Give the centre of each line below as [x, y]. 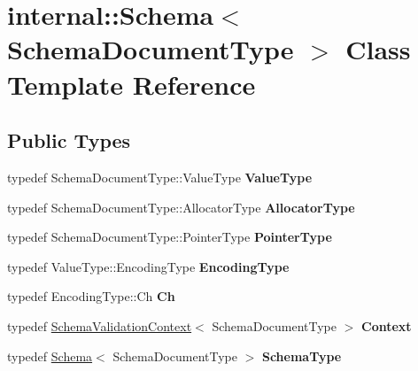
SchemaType [302, 356]
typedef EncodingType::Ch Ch [91, 296]
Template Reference [132, 84]
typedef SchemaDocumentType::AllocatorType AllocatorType [181, 207]
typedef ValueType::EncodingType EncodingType [148, 266]
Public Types [69, 140]
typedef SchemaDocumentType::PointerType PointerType [170, 237]
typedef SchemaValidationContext [100, 325]
